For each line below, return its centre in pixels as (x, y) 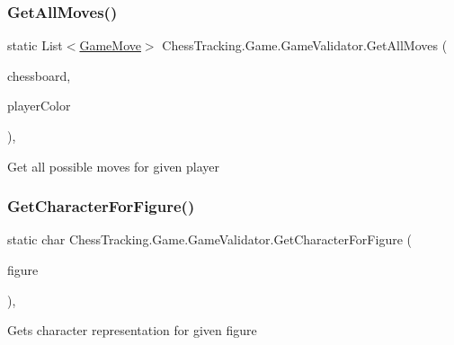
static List (35, 45)
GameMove (110, 45)
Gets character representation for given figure (132, 330)
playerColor (39, 106)
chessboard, (39, 75)
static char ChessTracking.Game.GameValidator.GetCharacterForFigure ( (209, 239)
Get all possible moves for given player (114, 166)
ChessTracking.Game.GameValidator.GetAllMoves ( (305, 45)
